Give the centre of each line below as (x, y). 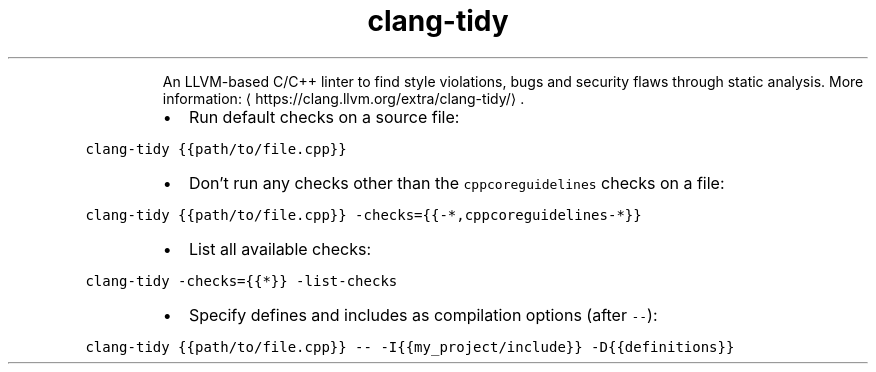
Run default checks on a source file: (324, 116)
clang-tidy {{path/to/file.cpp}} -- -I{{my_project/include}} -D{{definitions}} (410, 346)
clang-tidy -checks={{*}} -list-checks (241, 280)
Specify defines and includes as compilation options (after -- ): (423, 314)
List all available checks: (280, 248)
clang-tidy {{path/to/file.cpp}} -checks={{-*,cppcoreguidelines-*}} (363, 214)
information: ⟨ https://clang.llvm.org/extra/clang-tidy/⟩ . (343, 98)
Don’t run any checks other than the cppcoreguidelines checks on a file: (456, 182)
